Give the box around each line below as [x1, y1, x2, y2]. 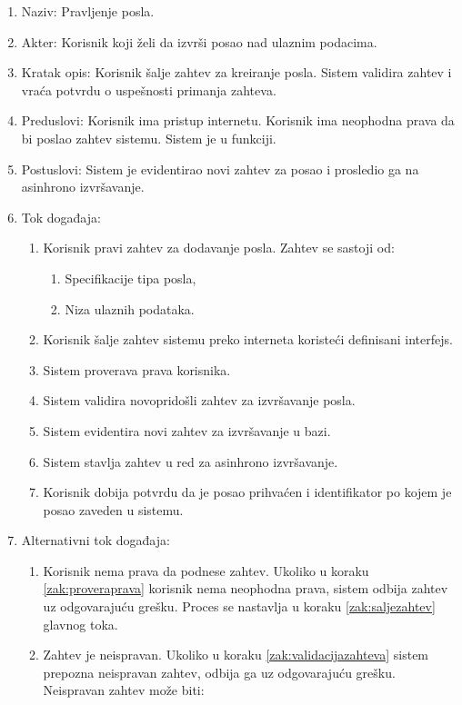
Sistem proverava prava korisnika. [43, 360, 231, 379]
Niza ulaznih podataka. [65, 299, 195, 318]
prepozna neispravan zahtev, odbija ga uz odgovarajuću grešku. [43, 662, 396, 681]
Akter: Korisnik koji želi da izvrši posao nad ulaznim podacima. [21, 32, 377, 51]
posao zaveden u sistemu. [43, 500, 184, 519]
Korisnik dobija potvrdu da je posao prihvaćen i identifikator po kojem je [43, 482, 452, 501]
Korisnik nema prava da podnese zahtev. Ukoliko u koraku [43, 561, 369, 580]
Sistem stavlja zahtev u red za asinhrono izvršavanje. [43, 452, 338, 471]
